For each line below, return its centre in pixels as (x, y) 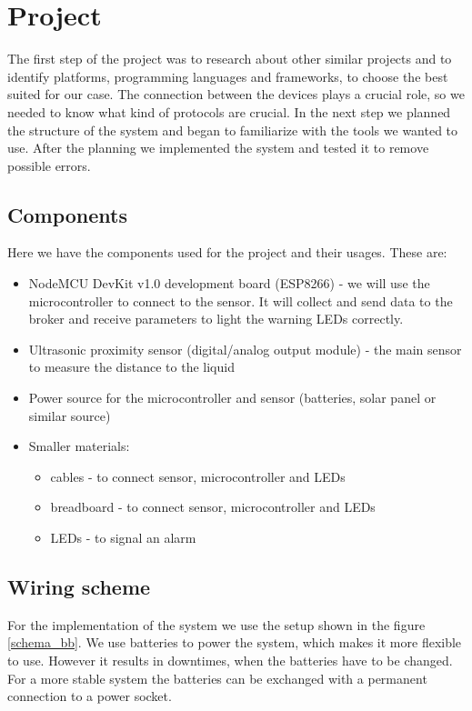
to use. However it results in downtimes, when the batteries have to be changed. (230, 660)
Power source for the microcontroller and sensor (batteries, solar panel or (232, 398)
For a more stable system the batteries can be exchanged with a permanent (217, 678)
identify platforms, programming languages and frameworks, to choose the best (228, 76)
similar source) (70, 415)
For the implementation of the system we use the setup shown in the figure (216, 624)
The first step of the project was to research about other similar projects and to (230, 59)
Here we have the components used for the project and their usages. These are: (227, 252)
